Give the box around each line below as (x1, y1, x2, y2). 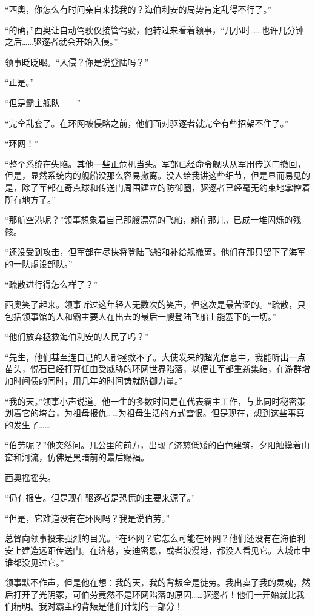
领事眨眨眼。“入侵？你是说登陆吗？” (5, 55, 149, 68)
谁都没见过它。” (5, 555, 64, 568)
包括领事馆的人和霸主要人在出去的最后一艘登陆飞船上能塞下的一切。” (5, 310, 276, 322)
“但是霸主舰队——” (5, 96, 81, 108)
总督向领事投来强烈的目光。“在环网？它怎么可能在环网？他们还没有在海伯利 (5, 532, 306, 545)
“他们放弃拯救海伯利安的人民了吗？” (5, 330, 149, 343)
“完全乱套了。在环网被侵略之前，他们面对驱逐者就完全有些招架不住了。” (5, 116, 289, 129)
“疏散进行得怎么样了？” (5, 277, 98, 290)
